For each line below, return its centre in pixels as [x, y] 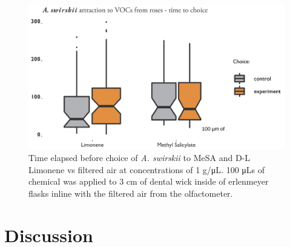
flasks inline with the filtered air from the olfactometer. [131, 193]
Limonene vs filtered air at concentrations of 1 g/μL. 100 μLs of [147, 169]
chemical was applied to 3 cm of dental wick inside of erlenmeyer [149, 181]
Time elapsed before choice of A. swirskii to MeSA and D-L [140, 158]
